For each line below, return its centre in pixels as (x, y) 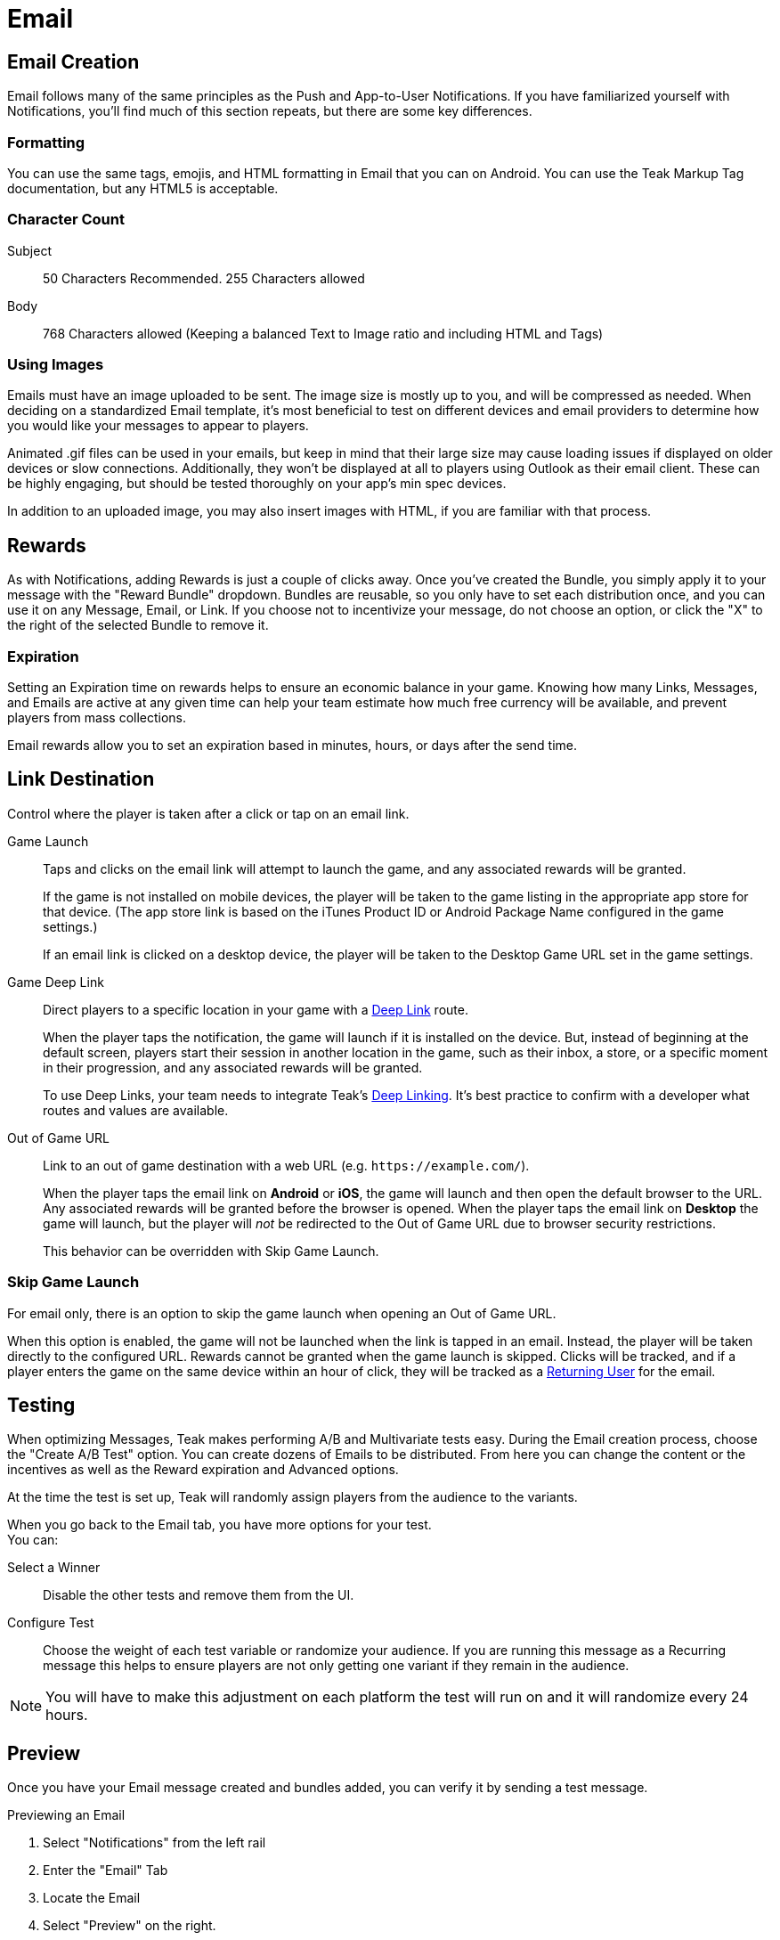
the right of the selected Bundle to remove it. (138, 625)
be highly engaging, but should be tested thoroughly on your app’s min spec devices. (257, 484)
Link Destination (81, 779)
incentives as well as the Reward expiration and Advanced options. (203, 1470)
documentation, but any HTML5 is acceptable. (143, 188)
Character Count (66, 220)
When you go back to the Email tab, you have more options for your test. (219, 1525)
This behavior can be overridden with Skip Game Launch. (211, 1251)
